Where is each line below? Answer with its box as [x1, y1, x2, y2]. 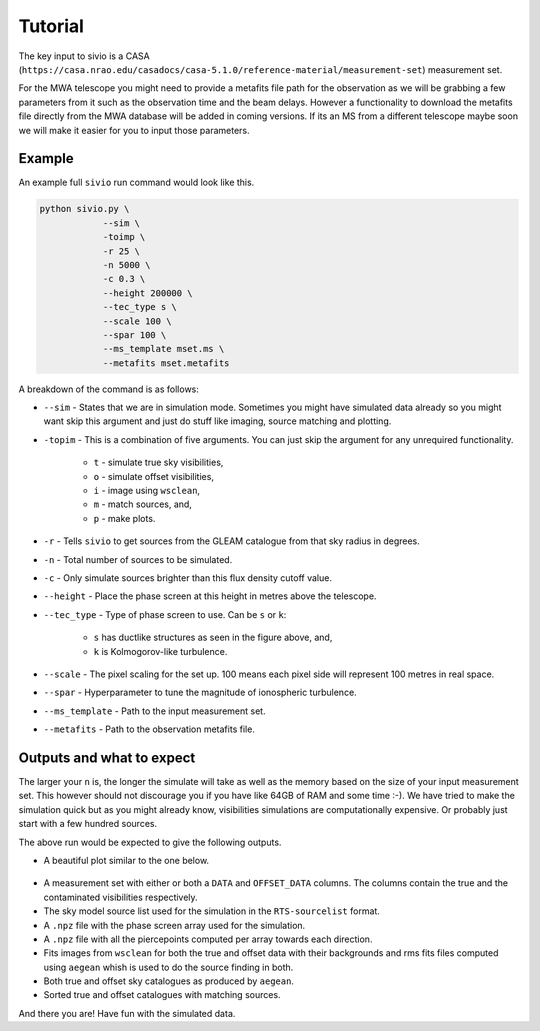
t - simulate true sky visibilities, [93, 456, 224, 469]
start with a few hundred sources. [18, 818, 158, 830]
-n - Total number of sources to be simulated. [43, 553, 233, 565]
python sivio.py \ [39, 203, 130, 215]
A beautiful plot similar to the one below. [43, 854, 210, 866]
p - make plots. [93, 512, 156, 524]
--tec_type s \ [102, 301, 177, 313]
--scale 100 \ [102, 315, 172, 327]
